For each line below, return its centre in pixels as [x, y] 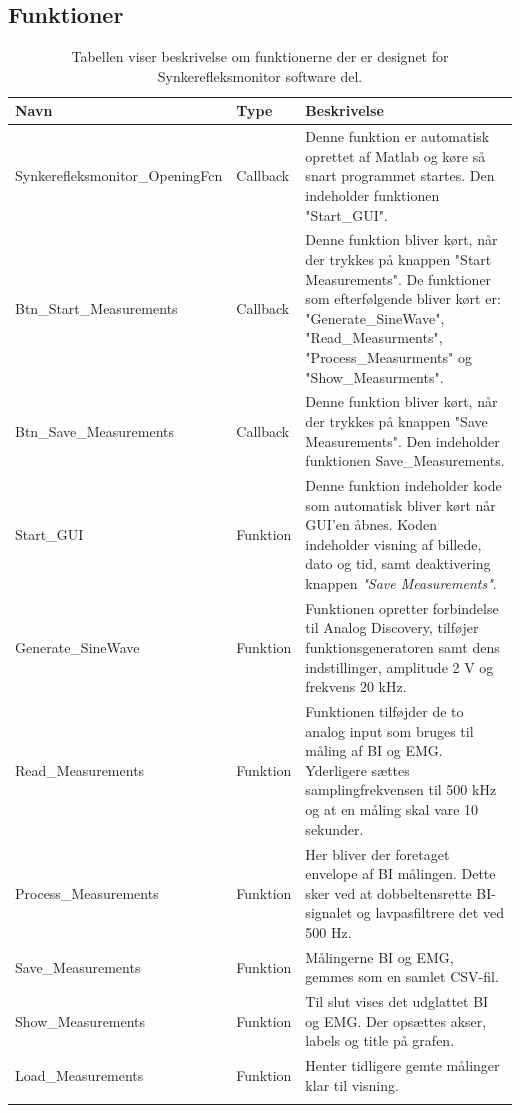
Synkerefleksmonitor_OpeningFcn [119, 175]
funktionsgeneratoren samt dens [402, 647]
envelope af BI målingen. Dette [400, 873]
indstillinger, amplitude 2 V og [399, 666]
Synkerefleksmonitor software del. [260, 75]
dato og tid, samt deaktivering [398, 563]
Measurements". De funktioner [398, 278]
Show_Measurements [80, 1020]
